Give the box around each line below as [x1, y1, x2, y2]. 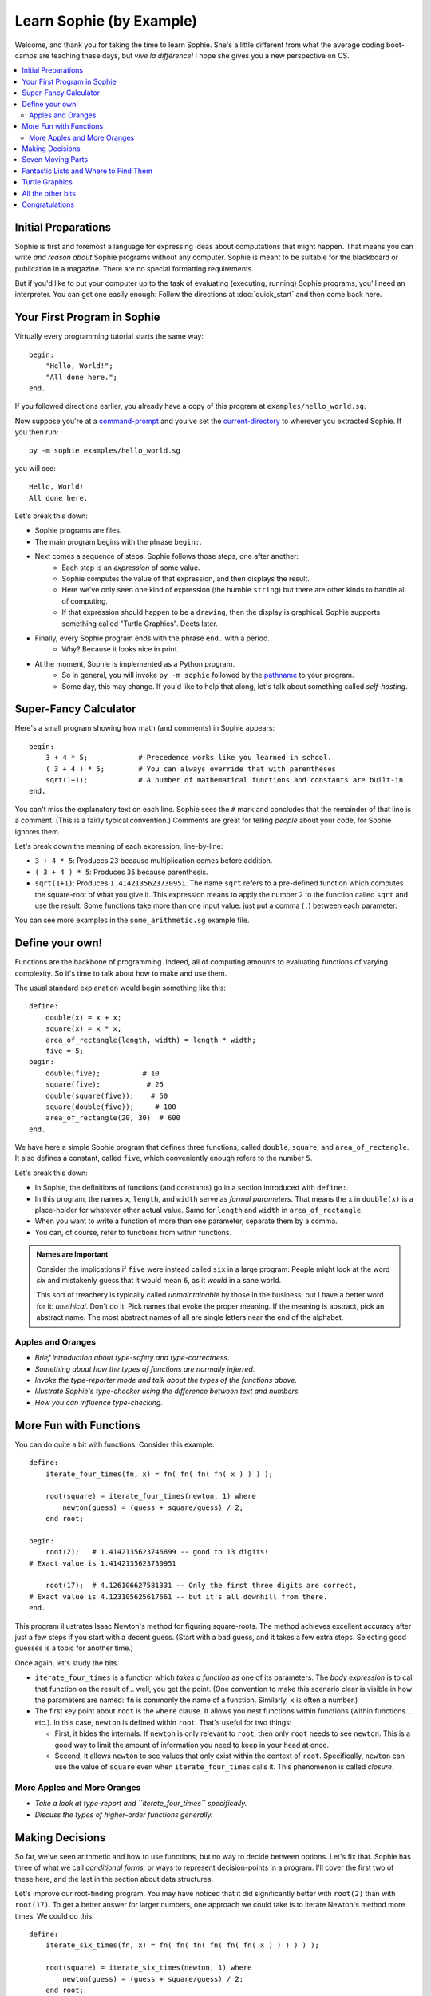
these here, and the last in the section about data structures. [14, 1874, 214, 1883]
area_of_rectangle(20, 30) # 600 [45, 1114, 181, 1123]
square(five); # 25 [45, 1080, 164, 1089]
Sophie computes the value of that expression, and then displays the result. [61, 574, 310, 584]
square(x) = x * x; [45, 1024, 122, 1033]
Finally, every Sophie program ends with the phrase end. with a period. [34, 633, 271, 643]
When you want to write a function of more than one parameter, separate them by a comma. [34, 1216, 338, 1226]
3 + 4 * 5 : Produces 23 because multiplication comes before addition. [34, 856, 273, 865]
